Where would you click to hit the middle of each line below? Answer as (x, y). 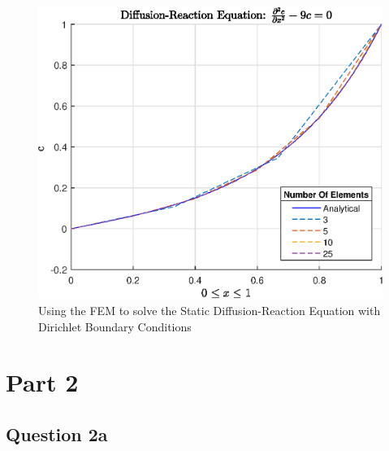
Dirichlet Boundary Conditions (115, 326)
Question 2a (57, 433)
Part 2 (42, 382)
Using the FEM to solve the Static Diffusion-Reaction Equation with (210, 310)
